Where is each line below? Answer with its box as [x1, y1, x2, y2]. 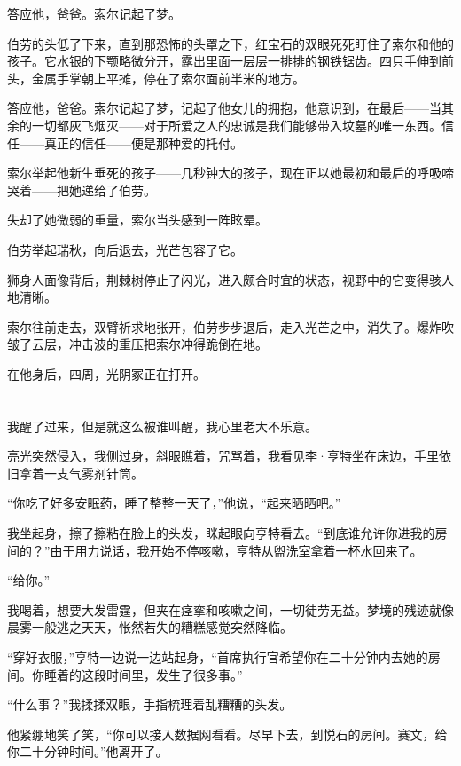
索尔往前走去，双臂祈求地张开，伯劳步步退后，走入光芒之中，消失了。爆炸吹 [7, 317, 454, 336]
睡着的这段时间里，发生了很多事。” [43, 665, 243, 683]
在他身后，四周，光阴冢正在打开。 [7, 364, 206, 383]
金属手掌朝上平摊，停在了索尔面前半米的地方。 [31, 68, 305, 87]
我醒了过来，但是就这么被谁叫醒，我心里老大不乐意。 [7, 416, 317, 435]
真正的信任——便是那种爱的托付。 [43, 133, 243, 152]
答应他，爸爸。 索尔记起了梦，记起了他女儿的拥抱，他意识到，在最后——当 [7, 99, 441, 117]
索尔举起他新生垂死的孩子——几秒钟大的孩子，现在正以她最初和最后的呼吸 [7, 163, 441, 182]
